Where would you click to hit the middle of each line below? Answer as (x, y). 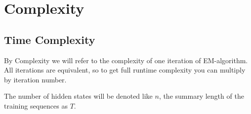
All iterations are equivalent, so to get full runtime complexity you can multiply (125, 70)
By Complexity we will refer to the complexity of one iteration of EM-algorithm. (126, 60)
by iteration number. (35, 79)
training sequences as (36, 105)
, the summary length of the (201, 96)
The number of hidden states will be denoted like (78, 96)
